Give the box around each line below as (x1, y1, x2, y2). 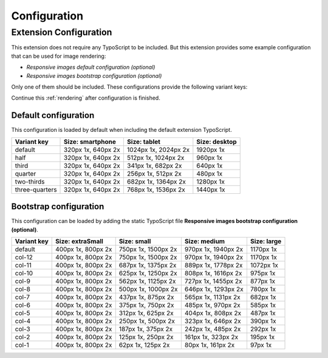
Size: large (250, 237, 282, 246)
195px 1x (250, 332, 275, 341)
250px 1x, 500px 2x (118, 317, 176, 325)
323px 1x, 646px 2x (184, 317, 241, 325)
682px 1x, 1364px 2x (126, 177, 186, 185)
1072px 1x (250, 261, 279, 269)
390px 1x (250, 317, 276, 325)
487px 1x (250, 309, 276, 317)
